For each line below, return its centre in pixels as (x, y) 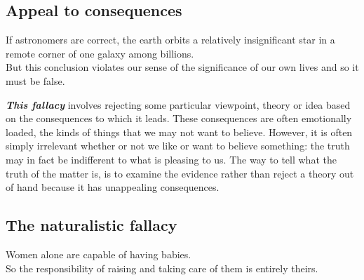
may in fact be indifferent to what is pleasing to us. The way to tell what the (171, 159)
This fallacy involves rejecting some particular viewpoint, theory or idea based (178, 104)
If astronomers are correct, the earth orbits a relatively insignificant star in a (170, 40)
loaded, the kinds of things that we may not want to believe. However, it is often (179, 132)
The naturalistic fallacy (92, 225)
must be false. (35, 80)
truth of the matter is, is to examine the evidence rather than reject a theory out (180, 173)
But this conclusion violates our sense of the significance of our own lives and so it (182, 67)
